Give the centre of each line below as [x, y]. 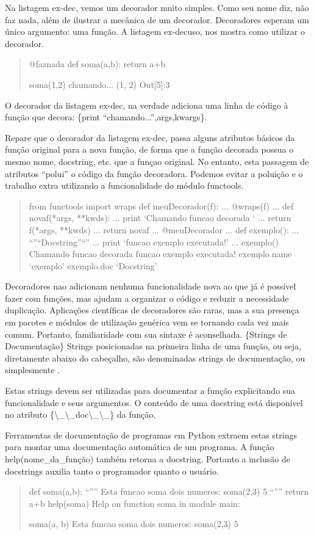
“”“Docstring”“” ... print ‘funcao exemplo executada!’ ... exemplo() [154, 242]
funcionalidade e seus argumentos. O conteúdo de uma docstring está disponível [154, 402]
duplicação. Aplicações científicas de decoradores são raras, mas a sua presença [152, 310]
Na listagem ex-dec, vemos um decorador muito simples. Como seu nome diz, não [157, 7]
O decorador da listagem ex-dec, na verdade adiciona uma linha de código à [147, 105]
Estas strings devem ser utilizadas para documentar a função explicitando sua [150, 391]
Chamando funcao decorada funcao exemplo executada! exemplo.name [160, 254]
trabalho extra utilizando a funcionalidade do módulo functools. [124, 185]
